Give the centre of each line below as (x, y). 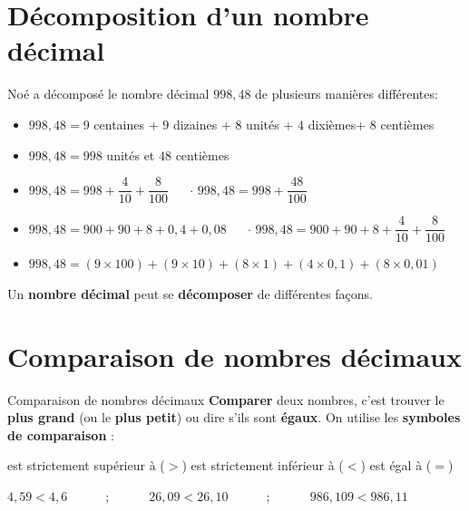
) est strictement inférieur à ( (263, 465)
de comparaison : (61, 434)
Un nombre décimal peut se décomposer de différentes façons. (191, 293)
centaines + (126, 124)
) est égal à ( (396, 465)
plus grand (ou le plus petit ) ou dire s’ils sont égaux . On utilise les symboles (234, 417)
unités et (131, 154)
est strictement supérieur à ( (86, 465)
